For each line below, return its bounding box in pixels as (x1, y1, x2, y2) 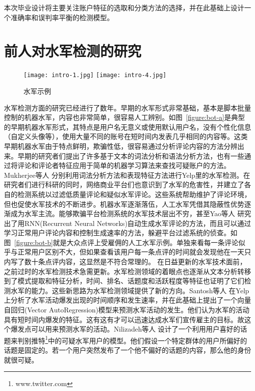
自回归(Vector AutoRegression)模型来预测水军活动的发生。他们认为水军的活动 (4, 305, 250, 315)
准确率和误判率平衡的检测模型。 (10, 12, 114, 22)
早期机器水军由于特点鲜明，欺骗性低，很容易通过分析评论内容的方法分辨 (4, 140, 237, 151)
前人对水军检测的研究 (4, 41, 142, 61)
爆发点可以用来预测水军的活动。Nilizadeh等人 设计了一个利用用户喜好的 (10, 324, 240, 334)
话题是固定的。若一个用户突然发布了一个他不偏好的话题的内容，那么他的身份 (4, 345, 251, 355)
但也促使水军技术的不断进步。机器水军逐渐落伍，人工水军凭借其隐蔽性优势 (4, 198, 244, 209)
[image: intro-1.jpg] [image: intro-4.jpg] (24, 72, 167, 79)
